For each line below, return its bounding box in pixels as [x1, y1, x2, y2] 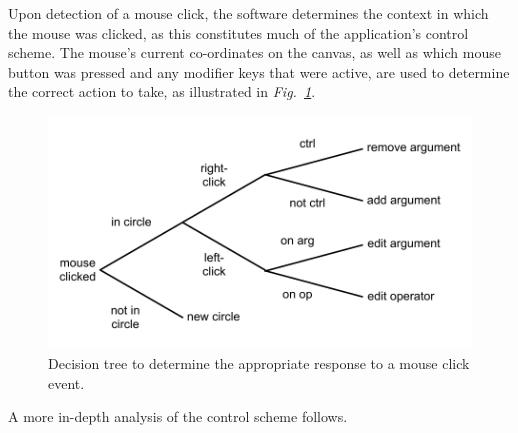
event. [48, 372, 85, 393]
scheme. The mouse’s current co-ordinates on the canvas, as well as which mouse [8, 42, 501, 63]
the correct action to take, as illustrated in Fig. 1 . [8, 81, 316, 102]
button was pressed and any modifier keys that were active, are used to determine [8, 61, 510, 82]
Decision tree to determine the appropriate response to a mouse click [48, 353, 470, 373]
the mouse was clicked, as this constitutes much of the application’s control [8, 22, 469, 43]
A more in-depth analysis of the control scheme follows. [8, 406, 348, 427]
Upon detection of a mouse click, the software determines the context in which [8, 3, 489, 23]
